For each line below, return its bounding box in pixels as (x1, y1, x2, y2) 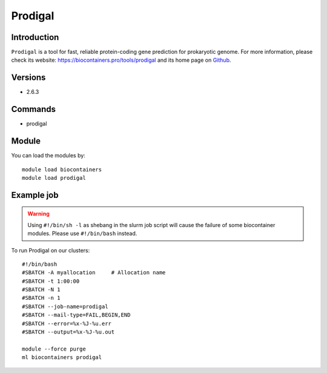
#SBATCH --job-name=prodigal (22, 303, 108, 310)
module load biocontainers (22, 166, 102, 173)
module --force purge (22, 345, 86, 352)
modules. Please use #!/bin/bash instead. (27, 230, 137, 237)
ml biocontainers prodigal (22, 354, 102, 361)
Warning (27, 210, 50, 217)
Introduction (11, 32, 59, 42)
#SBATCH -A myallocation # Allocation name (22, 269, 166, 276)
